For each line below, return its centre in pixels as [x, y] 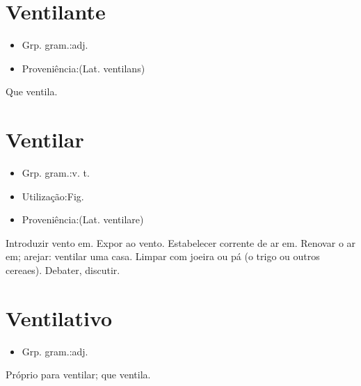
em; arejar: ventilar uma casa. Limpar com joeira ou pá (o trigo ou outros [163, 256]
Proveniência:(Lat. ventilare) [83, 219]
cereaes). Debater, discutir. [63, 270]
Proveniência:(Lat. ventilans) [83, 68]
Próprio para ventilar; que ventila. [78, 375]
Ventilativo [59, 317]
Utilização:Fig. [53, 196]
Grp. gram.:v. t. [56, 173]
